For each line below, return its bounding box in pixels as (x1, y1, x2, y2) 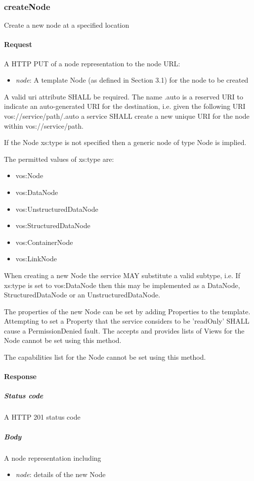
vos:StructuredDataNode (15, 220, 90, 231)
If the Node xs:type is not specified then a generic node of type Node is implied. (4, 137, 247, 147)
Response (4, 371, 37, 382)
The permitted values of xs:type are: (4, 153, 114, 164)
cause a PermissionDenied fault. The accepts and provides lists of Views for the (4, 325, 245, 336)
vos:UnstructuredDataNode (15, 203, 98, 214)
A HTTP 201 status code (4, 412, 81, 422)
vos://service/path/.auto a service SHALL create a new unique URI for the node (4, 110, 250, 121)
